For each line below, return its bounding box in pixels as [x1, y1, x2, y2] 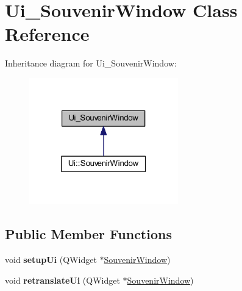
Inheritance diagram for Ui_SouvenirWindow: [5, 57, 177, 70]
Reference [5, 21, 90, 46]
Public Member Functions [5, 225, 172, 243]
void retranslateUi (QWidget [5, 273, 120, 286]
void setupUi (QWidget [5, 253, 97, 266]
